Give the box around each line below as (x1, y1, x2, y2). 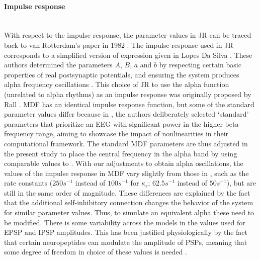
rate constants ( (4, 178, 53, 188)
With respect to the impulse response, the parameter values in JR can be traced (4, 30, 251, 40)
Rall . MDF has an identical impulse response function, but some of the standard (4, 99, 254, 109)
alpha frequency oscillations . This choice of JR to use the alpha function (4, 79, 229, 90)
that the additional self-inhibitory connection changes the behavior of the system (4, 197, 253, 208)
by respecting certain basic (159, 59, 241, 70)
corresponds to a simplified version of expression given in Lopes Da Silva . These (4, 49, 252, 60)
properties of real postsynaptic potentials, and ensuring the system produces (4, 69, 239, 79)
